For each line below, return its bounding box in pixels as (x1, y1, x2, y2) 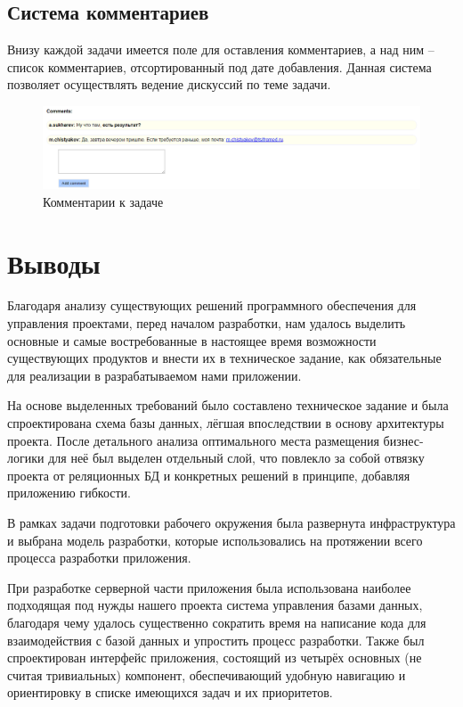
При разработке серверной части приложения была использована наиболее (7, 578, 411, 596)
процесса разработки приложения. (7, 548, 191, 567)
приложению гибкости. (7, 483, 131, 502)
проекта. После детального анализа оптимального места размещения (7, 431, 379, 449)
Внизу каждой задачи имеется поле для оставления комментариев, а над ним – (7, 40, 435, 59)
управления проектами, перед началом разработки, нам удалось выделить (7, 314, 406, 333)
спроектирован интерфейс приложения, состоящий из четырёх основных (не (7, 648, 422, 667)
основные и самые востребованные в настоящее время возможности (7, 331, 377, 349)
